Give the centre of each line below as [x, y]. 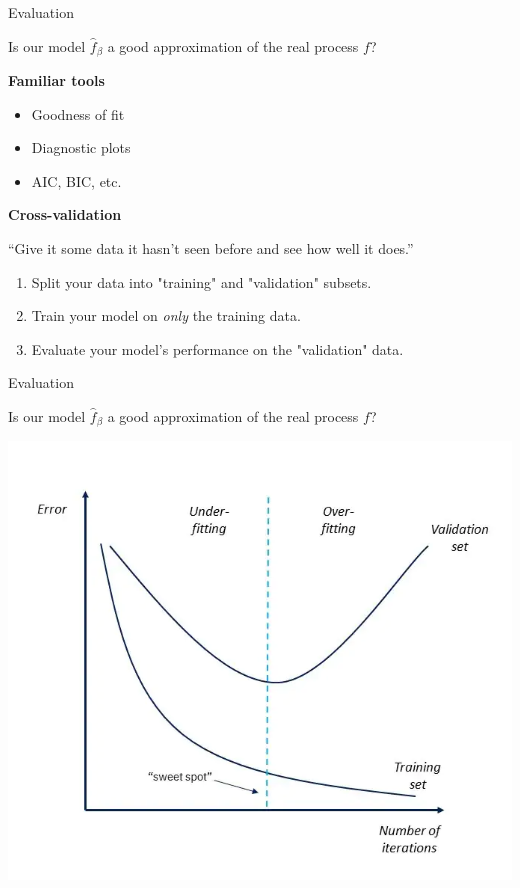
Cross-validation [65, 214]
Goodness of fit [78, 113]
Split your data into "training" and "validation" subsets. [201, 281]
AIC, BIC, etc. [76, 180]
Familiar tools [56, 80]
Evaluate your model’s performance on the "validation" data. [217, 348]
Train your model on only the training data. [166, 315]
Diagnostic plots [81, 147]
